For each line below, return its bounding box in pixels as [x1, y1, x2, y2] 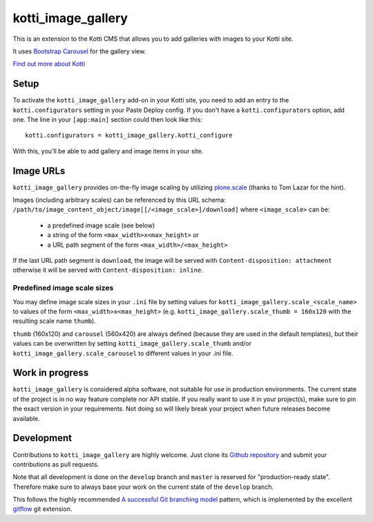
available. [12, 414, 41, 422]
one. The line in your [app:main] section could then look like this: [12, 115, 203, 124]
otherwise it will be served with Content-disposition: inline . [12, 266, 203, 274]
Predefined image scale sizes [12, 283, 114, 293]
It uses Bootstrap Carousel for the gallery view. [12, 47, 146, 55]
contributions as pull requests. [12, 460, 99, 468]
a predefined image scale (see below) [47, 221, 155, 230]
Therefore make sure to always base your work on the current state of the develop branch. [12, 483, 274, 491]
